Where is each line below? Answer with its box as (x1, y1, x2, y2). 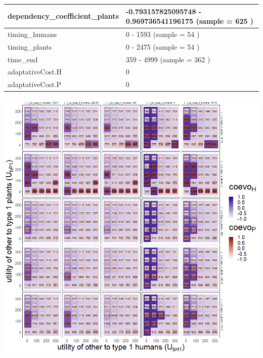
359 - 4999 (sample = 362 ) (125, 54, 210, 64)
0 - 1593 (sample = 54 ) (125, 28, 200, 39)
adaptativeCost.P (8, 79, 62, 90)
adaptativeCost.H (8, 66, 62, 77)
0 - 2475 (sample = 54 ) (125, 41, 200, 52)
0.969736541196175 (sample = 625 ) (125, 16, 254, 26)
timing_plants (8, 41, 52, 52)
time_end (8, 54, 38, 64)
